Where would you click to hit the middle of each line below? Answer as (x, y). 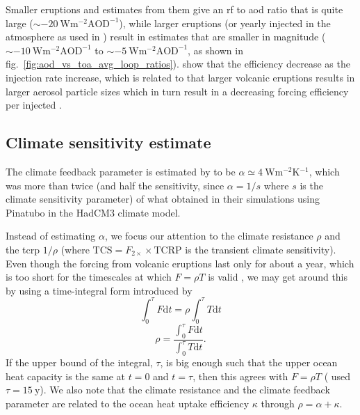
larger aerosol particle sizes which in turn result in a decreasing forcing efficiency (177, 91)
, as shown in (215, 50)
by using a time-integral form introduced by (99, 290)
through (278, 403)
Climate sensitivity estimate (108, 142)
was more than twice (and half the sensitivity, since (115, 185)
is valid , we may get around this (278, 277)
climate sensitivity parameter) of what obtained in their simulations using (163, 199)
